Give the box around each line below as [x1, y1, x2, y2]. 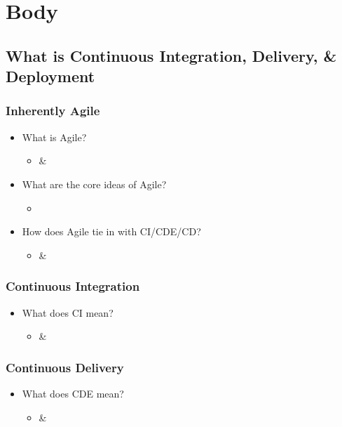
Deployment [6, 65, 95, 87]
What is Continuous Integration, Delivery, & [6, 44, 337, 66]
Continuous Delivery [6, 358, 124, 376]
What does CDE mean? [22, 386, 124, 400]
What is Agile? [22, 129, 87, 144]
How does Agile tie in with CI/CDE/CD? [22, 224, 201, 239]
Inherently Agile [6, 102, 100, 119]
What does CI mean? [22, 305, 114, 320]
